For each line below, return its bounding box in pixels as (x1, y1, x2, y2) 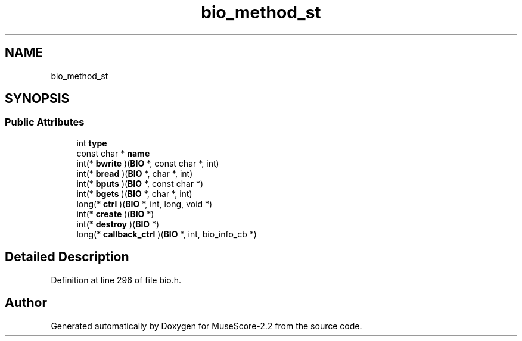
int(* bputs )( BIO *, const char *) (76, 178, 204, 189)
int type (76, 137, 107, 148)
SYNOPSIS (5, 91, 70, 107)
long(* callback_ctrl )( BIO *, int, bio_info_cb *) (76, 229, 257, 239)
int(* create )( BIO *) (76, 208, 154, 219)
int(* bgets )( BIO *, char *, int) (76, 188, 192, 199)
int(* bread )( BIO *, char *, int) (76, 168, 193, 179)
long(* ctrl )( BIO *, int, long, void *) (76, 198, 213, 209)
